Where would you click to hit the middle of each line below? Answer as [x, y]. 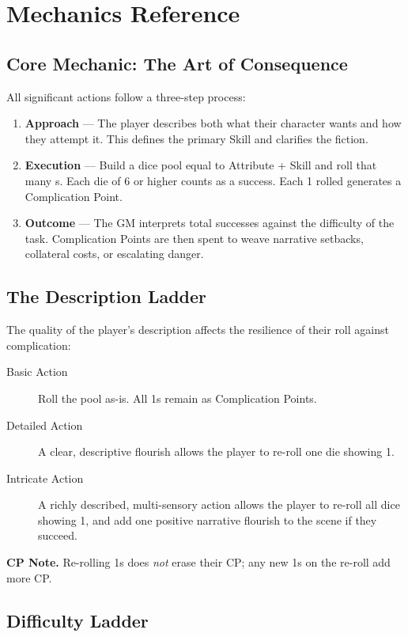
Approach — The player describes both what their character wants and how [213, 123]
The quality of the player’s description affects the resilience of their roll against [198, 330]
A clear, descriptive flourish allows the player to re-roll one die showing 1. [216, 451]
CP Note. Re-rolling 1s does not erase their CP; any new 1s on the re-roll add [198, 562]
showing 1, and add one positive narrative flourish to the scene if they [208, 519]
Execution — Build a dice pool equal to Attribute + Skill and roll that [201, 165]
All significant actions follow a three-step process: [126, 96]
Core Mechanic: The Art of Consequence [177, 63]
